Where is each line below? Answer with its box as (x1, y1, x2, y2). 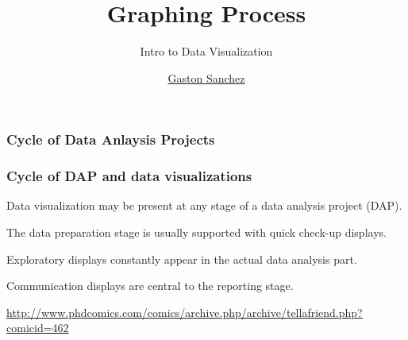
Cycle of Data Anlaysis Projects (6, 129, 215, 149)
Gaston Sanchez (167, 69, 245, 86)
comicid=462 (6, 319, 69, 336)
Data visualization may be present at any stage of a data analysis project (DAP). (6, 197, 402, 214)
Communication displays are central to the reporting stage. (6, 277, 294, 294)
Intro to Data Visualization (140, 43, 273, 60)
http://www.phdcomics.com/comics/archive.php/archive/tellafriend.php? (6, 303, 363, 320)
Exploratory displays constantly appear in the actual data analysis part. (6, 250, 357, 267)
